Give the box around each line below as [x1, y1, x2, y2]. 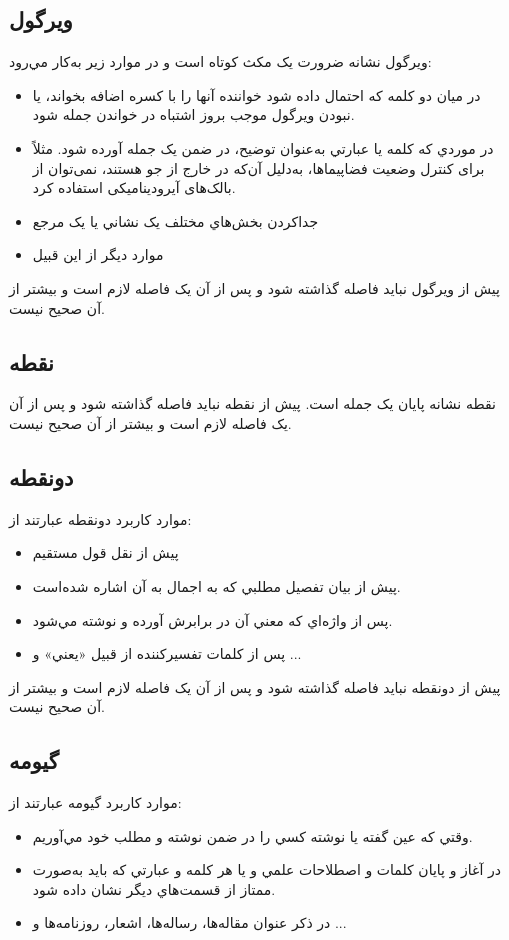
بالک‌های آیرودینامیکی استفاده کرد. [32, 177, 236, 198]
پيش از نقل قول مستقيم [32, 542, 179, 563]
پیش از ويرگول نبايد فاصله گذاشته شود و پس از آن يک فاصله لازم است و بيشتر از [9, 277, 500, 298]
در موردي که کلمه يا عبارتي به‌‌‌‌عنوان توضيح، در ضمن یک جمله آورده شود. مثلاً [32, 137, 494, 158]
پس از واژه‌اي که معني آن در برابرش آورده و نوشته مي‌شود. [32, 609, 393, 630]
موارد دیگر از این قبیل [32, 244, 164, 265]
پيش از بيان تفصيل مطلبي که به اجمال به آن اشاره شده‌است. [32, 575, 401, 596]
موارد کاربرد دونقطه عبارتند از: [9, 508, 192, 529]
